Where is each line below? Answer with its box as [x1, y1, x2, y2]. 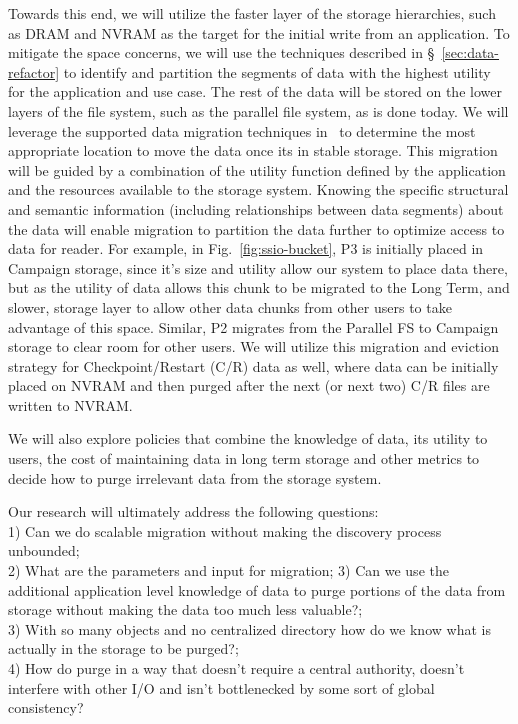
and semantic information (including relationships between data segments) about [8, 198, 504, 219]
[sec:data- [441, 42, 500, 63]
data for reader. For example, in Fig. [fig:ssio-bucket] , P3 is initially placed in [8, 238, 484, 259]
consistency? [8, 697, 84, 718]
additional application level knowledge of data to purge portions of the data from [8, 579, 506, 600]
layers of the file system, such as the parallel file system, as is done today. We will [8, 100, 509, 121]
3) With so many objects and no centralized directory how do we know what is [8, 618, 491, 639]
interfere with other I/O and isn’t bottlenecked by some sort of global [8, 677, 435, 698]
